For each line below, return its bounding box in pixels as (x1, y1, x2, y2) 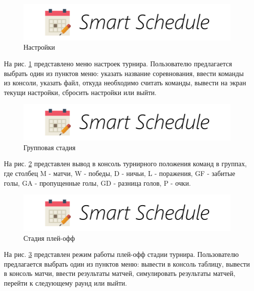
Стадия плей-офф (23, 233, 75, 243)
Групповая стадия (23, 142, 76, 152)
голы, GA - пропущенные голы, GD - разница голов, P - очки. (4, 177, 191, 188)
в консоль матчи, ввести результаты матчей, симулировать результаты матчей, (4, 268, 235, 278)
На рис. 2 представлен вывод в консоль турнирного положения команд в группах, (4, 158, 247, 169)
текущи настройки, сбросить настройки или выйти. (4, 87, 157, 97)
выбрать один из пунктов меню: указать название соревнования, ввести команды (4, 68, 244, 78)
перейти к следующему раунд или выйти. (4, 277, 127, 288)
